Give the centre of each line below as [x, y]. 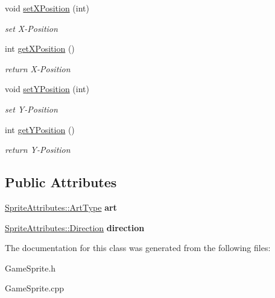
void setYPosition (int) [47, 89]
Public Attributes [61, 182]
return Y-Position [38, 150]
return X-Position [38, 68]
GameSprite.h [30, 268]
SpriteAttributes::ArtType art [61, 207]
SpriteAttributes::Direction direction [75, 227]
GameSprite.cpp [35, 288]
